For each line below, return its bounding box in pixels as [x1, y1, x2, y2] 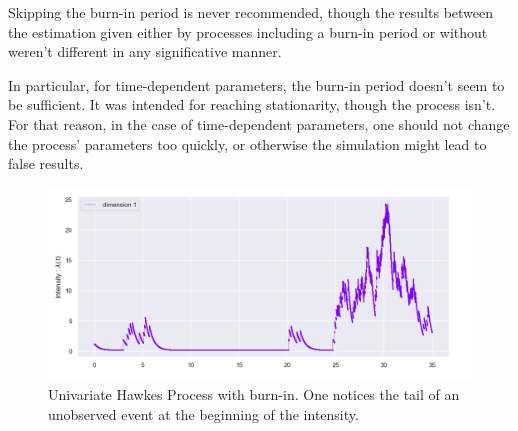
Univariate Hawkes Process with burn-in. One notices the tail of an [48, 384, 460, 405]
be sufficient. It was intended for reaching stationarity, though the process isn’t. [8, 94, 496, 115]
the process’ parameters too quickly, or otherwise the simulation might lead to [8, 133, 487, 154]
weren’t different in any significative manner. [8, 41, 282, 62]
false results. [8, 153, 84, 174]
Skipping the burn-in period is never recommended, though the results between [8, 2, 494, 22]
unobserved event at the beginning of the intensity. [48, 403, 359, 424]
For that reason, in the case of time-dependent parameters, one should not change [8, 113, 510, 134]
